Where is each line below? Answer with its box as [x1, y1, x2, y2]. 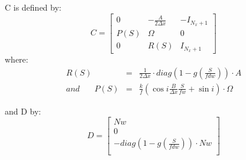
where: [5, 53, 28, 65]
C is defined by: [5, 1, 61, 13]
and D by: [5, 105, 41, 117]
